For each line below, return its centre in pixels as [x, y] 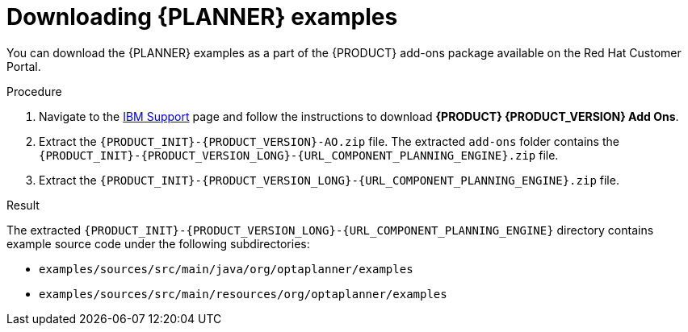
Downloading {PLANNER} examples [202, 17]
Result [23, 205]
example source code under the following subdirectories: [158, 243]
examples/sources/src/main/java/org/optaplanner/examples [226, 269]
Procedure [34, 91]
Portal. [24, 66]
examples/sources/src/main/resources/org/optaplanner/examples [243, 294]
